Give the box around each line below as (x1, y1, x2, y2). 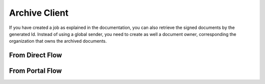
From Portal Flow (9, 67, 62, 75)
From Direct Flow (9, 51, 62, 59)
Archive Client (9, 7, 69, 18)
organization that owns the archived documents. (9, 38, 107, 44)
